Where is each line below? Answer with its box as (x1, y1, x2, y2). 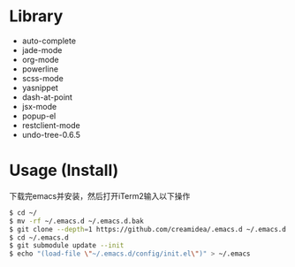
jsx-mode (21, 101, 57, 111)
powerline (21, 64, 59, 74)
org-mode (21, 54, 59, 65)
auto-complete (21, 35, 77, 46)
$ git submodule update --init (9, 241, 125, 250)
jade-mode (21, 44, 63, 55)
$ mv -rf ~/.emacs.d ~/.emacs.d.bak (9, 217, 144, 225)
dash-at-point (21, 91, 73, 103)
